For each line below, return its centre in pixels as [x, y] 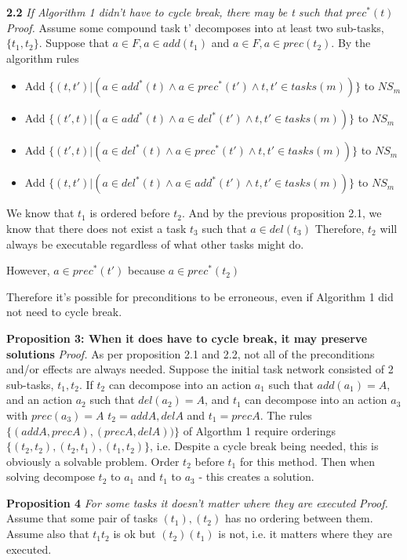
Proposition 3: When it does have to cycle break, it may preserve [187, 338]
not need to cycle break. [64, 312]
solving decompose [51, 476]
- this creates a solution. [256, 476]
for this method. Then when [307, 461]
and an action [40, 400]
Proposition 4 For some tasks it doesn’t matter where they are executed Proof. [197, 502]
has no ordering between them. [299, 518]
